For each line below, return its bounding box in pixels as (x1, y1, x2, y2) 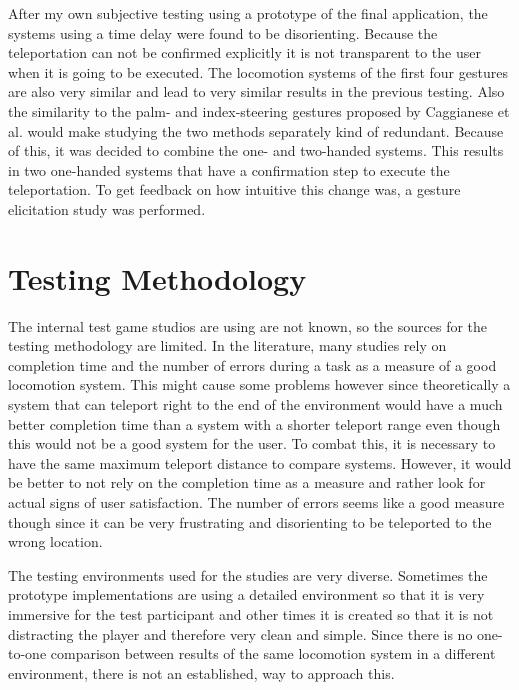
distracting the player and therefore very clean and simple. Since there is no (8, 623, 473, 644)
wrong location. (8, 531, 103, 552)
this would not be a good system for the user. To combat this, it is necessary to (8, 433, 496, 454)
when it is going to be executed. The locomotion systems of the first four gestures (8, 61, 508, 82)
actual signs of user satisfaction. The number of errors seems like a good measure (8, 492, 505, 512)
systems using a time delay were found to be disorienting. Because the (8, 22, 438, 43)
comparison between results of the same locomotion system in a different (50, 643, 496, 664)
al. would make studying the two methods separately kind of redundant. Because (8, 120, 504, 141)
